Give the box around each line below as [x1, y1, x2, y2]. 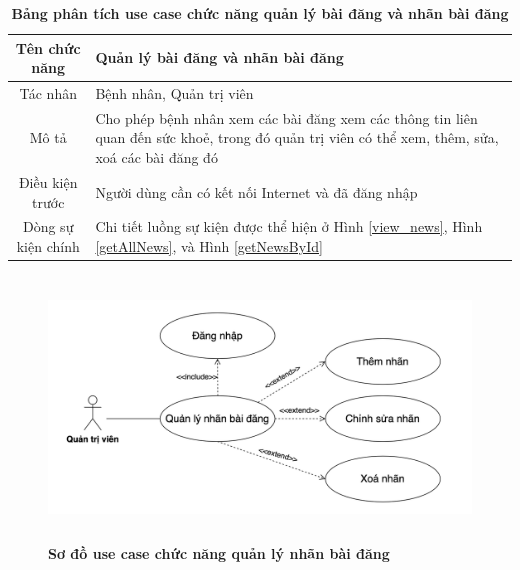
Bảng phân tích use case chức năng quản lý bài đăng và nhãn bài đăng [11, 3, 509, 23]
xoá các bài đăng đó [95, 147, 218, 168]
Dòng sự [22, 216, 74, 237]
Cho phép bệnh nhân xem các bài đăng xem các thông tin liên [95, 107, 478, 128]
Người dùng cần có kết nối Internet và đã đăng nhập [95, 181, 418, 202]
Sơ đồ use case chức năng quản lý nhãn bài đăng [48, 543, 390, 564]
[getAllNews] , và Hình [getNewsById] [95, 235, 323, 256]
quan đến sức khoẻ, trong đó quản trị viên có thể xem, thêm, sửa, [95, 127, 499, 148]
